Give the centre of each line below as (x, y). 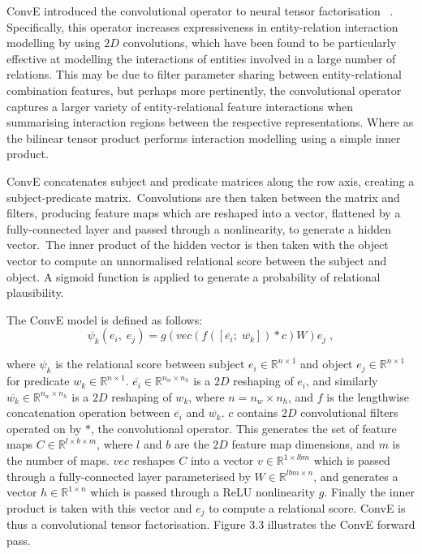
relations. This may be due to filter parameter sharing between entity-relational (204, 74)
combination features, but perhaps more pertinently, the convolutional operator (204, 90)
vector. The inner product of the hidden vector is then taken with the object (198, 245)
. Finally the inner (369, 492)
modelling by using (54, 43)
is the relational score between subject (150, 364)
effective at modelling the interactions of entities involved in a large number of (201, 58)
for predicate (38, 381)
